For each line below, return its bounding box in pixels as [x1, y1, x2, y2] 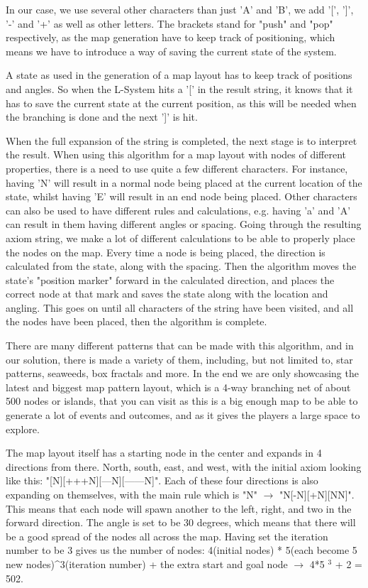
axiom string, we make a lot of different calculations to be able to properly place [6, 230, 355, 245]
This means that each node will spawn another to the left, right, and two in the [6, 501, 352, 516]
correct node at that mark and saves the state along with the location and [6, 286, 328, 301]
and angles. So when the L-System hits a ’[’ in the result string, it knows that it [6, 81, 353, 96]
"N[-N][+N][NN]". [279, 487, 355, 501]
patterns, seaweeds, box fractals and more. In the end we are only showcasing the [6, 366, 359, 381]
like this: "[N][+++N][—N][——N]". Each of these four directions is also [6, 473, 318, 488]
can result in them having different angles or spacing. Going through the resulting [6, 217, 362, 232]
